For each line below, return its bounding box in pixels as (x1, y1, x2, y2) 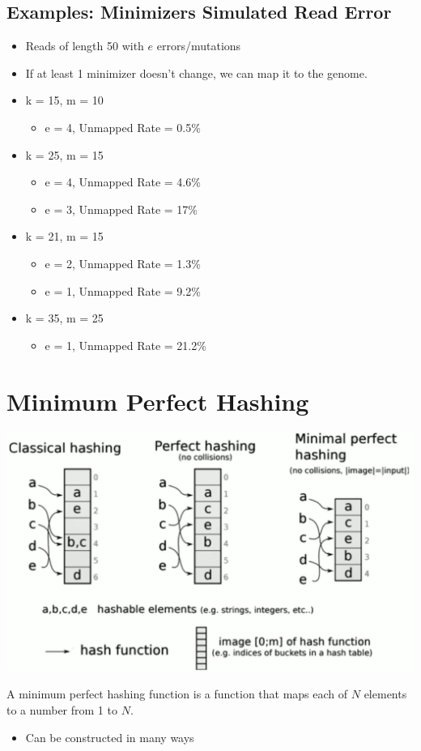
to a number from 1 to (6, 701, 117, 718)
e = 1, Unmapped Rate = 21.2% (45, 336, 206, 353)
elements (364, 685, 407, 702)
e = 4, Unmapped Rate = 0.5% (45, 118, 201, 135)
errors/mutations (156, 37, 241, 54)
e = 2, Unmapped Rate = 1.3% (45, 254, 201, 271)
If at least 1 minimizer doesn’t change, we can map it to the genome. (25, 64, 368, 81)
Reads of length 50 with (25, 37, 144, 54)
